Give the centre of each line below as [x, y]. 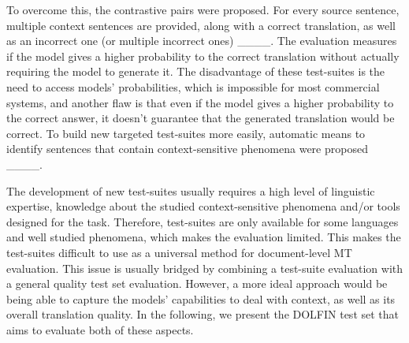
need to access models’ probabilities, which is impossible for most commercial [193, 86]
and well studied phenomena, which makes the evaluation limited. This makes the [204, 237]
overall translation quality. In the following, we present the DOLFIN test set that [203, 314]
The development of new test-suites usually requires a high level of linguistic [191, 190]
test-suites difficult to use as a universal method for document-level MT [179, 252]
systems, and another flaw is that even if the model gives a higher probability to [200, 102]
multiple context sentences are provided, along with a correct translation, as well [201, 25]
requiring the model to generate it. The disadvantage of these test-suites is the [196, 71]
